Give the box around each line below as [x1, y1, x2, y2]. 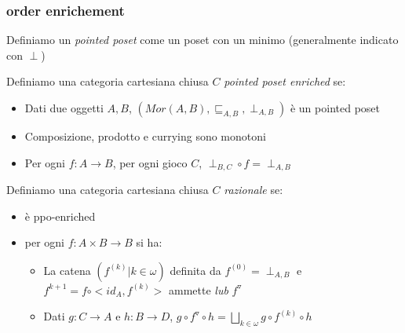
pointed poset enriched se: [224, 73, 346, 90]
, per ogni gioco [112, 154, 188, 170]
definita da [170, 262, 221, 278]
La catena [43, 262, 91, 278]
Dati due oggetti [24, 100, 104, 115]
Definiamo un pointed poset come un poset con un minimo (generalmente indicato [6, 31, 399, 48]
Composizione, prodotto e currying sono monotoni [24, 128, 266, 144]
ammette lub [169, 281, 228, 298]
